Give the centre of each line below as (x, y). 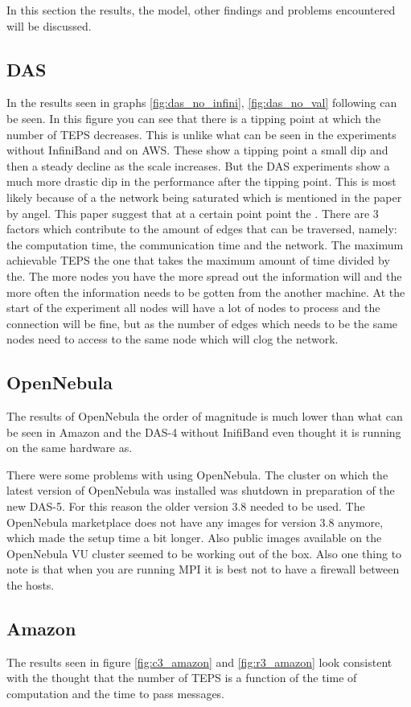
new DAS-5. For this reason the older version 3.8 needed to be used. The (186, 506)
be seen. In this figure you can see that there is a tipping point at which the (194, 118)
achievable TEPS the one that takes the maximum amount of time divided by (198, 260)
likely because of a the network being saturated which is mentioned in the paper (204, 197)
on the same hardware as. (70, 448)
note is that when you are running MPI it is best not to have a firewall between (203, 569)
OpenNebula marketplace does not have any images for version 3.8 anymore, (195, 522)
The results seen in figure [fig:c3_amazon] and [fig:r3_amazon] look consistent (199, 662)
